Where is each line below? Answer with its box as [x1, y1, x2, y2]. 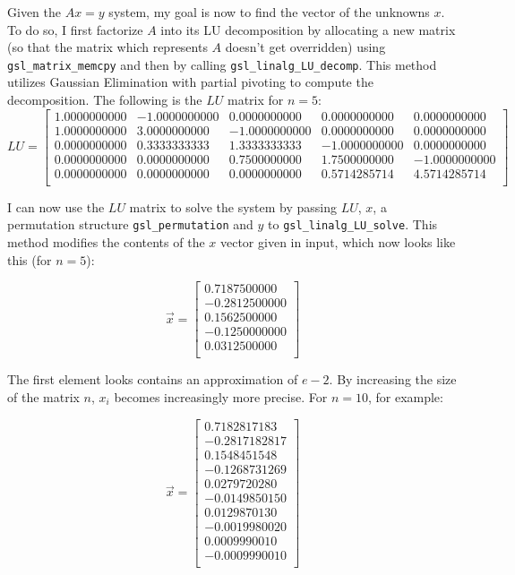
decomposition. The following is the [7, 90, 202, 109]
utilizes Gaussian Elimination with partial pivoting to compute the [7, 73, 373, 91]
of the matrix [7, 388, 80, 407]
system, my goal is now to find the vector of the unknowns [108, 3, 430, 21]
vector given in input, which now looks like [219, 233, 456, 252]
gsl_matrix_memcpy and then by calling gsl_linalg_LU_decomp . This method [7, 55, 437, 73]
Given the [7, 3, 61, 21]
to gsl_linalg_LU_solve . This [268, 215, 438, 234]
